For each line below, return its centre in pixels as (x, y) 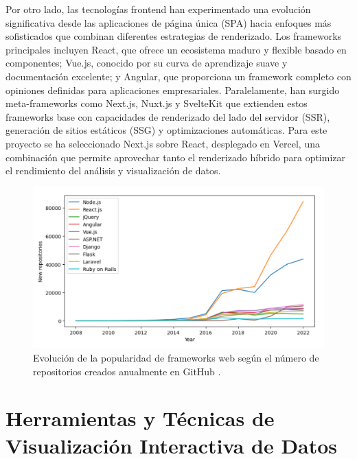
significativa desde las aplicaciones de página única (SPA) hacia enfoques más (169, 22)
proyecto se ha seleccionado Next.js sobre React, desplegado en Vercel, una (163, 143)
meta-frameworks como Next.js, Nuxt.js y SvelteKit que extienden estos (157, 103)
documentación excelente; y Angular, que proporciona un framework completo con (178, 76)
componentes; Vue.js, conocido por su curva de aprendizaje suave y (147, 63)
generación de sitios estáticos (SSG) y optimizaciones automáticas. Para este (166, 130)
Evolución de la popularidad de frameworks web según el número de (176, 358)
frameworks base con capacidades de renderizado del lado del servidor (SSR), (168, 116)
